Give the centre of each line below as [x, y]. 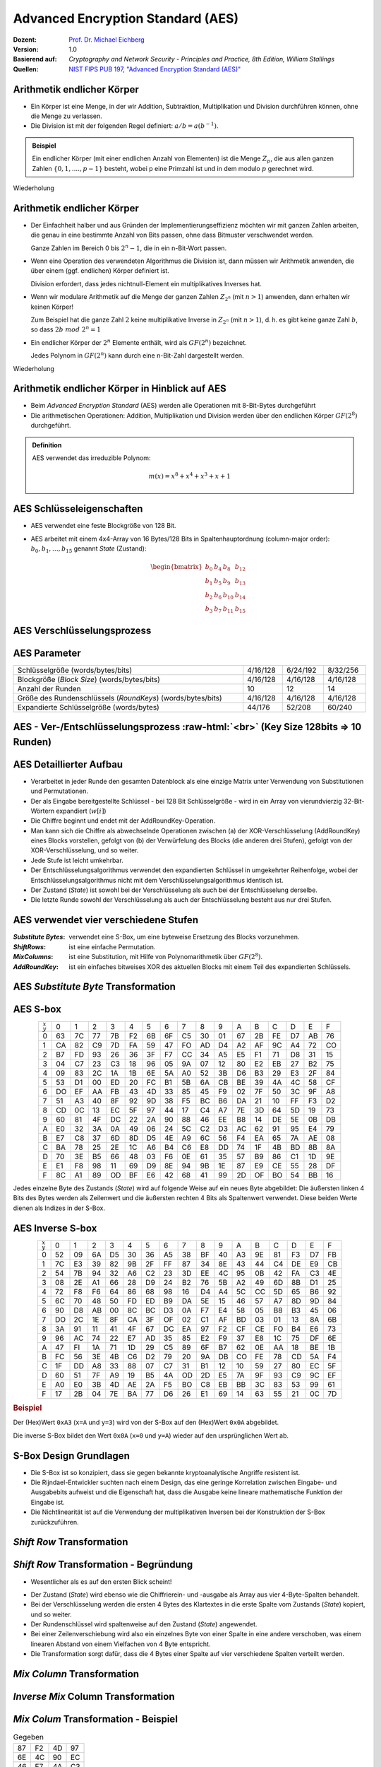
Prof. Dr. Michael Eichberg [107, 40]
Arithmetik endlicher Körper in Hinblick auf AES [120, 389]
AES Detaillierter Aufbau [68, 764]
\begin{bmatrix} [177, 567]
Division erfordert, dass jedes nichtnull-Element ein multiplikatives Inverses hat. [146, 283]
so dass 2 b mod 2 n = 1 [66, 329]
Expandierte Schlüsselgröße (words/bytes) [89, 707]
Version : [26, 49]
